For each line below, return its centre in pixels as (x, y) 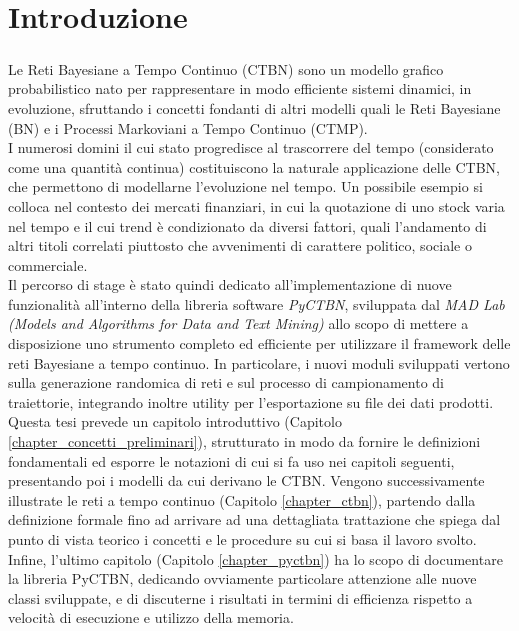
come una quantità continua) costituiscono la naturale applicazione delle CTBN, (254, 166)
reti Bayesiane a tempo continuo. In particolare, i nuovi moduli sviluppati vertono (259, 362)
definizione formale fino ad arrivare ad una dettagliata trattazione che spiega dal (254, 519)
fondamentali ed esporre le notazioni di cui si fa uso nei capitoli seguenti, (231, 460)
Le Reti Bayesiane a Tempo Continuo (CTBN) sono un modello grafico (226, 68)
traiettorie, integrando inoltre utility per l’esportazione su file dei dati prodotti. (251, 401)
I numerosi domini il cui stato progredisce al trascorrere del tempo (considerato (251, 147)
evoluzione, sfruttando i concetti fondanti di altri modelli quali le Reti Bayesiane (254, 107)
